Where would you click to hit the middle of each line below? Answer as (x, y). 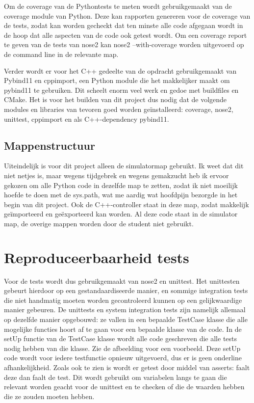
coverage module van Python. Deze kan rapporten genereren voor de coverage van (127, 15)
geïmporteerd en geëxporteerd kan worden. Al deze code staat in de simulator (121, 214)
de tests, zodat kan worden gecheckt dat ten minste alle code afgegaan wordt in (124, 25)
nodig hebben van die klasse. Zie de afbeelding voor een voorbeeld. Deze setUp (122, 348)
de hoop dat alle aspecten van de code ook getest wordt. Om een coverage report (126, 35)
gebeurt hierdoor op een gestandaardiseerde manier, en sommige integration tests (126, 290)
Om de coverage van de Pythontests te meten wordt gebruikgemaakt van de (118, 6)
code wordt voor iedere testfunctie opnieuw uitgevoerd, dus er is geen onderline (123, 358)
